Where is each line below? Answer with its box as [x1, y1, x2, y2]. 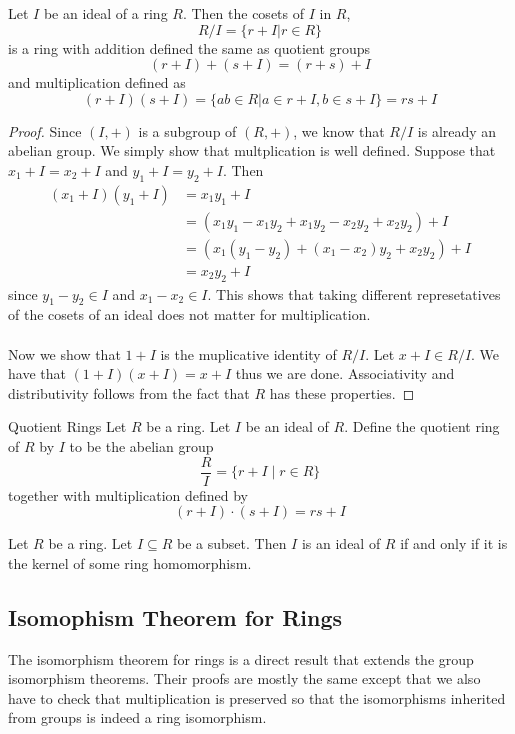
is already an [417, 120, 497, 141]
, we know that [293, 120, 385, 141]
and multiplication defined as [8, 72, 186, 93]
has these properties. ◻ [269, 382, 415, 403]
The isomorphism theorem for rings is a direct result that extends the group [8, 648, 474, 669]
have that [8, 363, 66, 384]
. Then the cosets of [182, 3, 305, 23]
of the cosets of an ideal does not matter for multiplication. [8, 304, 371, 325]
